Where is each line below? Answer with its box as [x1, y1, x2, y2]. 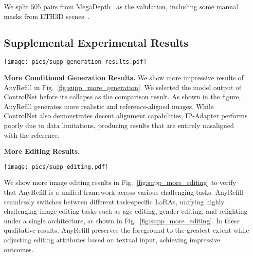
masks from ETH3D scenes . [4, 11, 90, 21]
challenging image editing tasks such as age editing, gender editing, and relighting [4, 206, 248, 216]
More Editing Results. [4, 146, 80, 156]
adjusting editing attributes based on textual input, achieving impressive [4, 235, 220, 245]
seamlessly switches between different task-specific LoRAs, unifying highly [4, 196, 225, 206]
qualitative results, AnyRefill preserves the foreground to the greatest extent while [4, 225, 249, 235]
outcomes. [4, 244, 34, 254]
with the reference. [4, 129, 60, 140]
